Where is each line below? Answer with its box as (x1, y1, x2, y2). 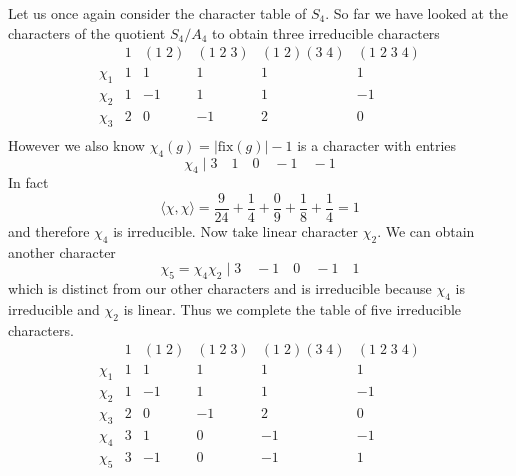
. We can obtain (377, 220, 475, 241)
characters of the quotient (8, 22, 166, 43)
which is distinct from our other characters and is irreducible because (8, 278, 432, 299)
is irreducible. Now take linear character (113, 220, 359, 241)
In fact (8, 172, 49, 193)
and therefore (8, 220, 90, 241)
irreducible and (8, 298, 100, 319)
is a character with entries (297, 134, 457, 155)
